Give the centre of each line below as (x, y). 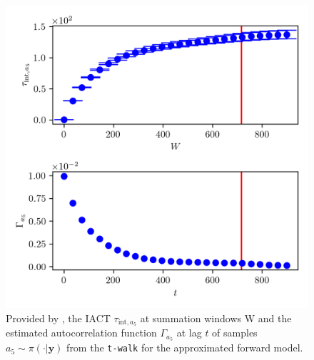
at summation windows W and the (216, 318)
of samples (235, 333)
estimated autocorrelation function (81, 333)
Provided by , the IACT (58, 318)
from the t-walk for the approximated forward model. (185, 348)
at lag (189, 333)
